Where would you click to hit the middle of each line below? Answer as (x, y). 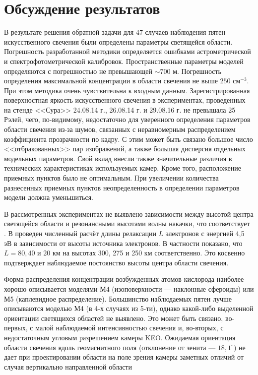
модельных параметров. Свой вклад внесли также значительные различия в (118, 158)
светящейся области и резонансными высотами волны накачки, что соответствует (127, 223)
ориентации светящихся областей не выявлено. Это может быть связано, (114, 318)
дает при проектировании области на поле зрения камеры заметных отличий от (124, 357)
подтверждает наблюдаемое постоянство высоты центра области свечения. (116, 262)
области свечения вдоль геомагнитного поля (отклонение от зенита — (110, 347)
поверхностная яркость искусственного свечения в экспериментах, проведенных (125, 100)
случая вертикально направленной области (68, 366)
